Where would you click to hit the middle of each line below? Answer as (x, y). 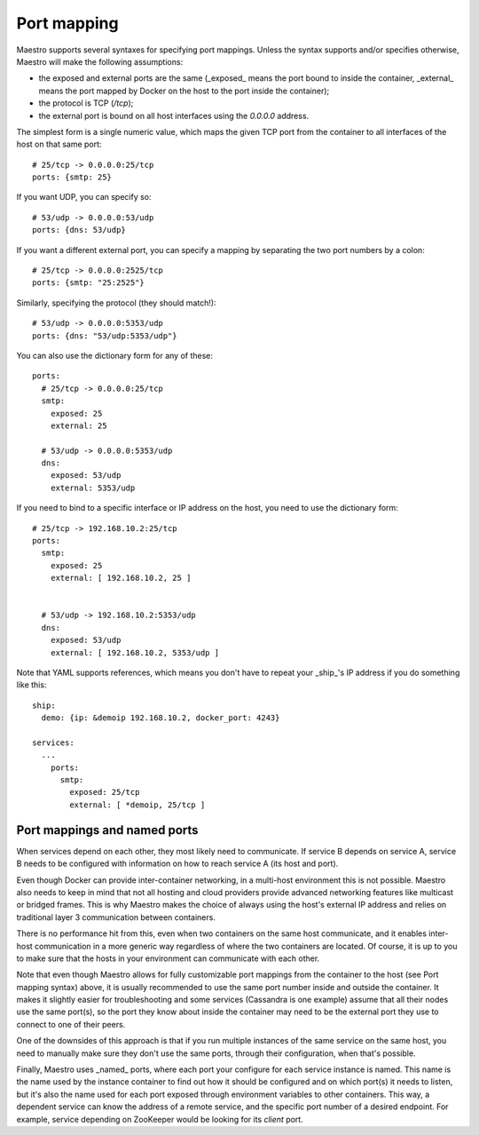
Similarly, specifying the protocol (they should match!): (116, 303)
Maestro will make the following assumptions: (100, 61)
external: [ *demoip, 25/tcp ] (137, 805)
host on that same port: (59, 144)
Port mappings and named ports (107, 830)
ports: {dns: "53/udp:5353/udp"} (105, 336)
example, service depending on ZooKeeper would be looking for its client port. (160, 1119)
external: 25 (79, 425)
